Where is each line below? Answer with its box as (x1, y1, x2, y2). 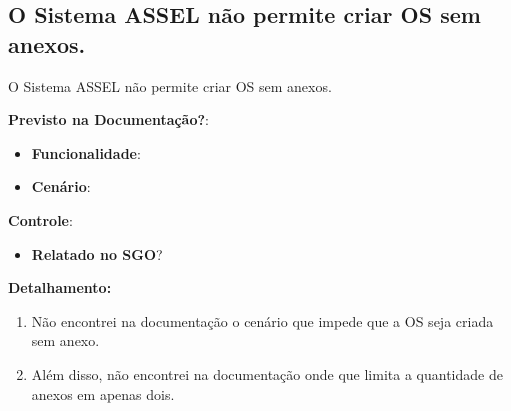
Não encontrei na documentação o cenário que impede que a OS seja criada (31, 310, 494, 331)
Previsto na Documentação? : (8, 109, 209, 130)
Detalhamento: (8, 277, 112, 298)
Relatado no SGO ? (31, 243, 163, 264)
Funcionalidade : (31, 142, 141, 163)
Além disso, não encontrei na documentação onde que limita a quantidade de (31, 363, 503, 384)
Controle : (8, 209, 73, 230)
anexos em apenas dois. (31, 383, 175, 404)
